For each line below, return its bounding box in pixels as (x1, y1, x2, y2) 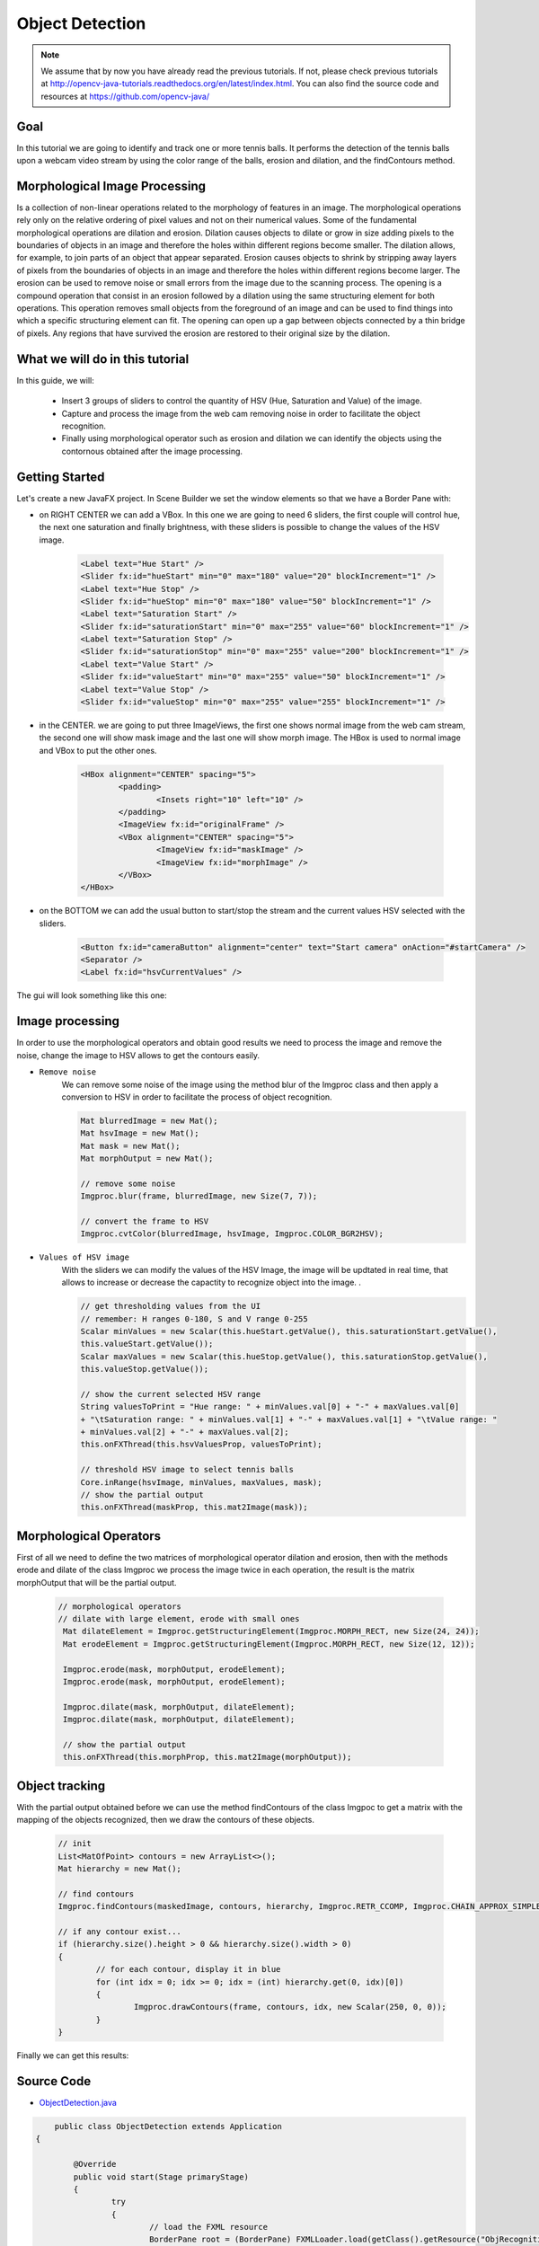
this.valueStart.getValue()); (80, 1339, 214, 1349)
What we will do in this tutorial (16, 351, 190, 367)
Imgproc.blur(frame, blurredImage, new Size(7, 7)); (80, 1191, 318, 1201)
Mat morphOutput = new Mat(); (80, 1154, 214, 1163)
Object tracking (16, 1778, 106, 1793)
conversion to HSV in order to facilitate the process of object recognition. (61, 1092, 332, 1102)
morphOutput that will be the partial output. (16, 1577, 177, 1587)
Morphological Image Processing (16, 178, 207, 193)
